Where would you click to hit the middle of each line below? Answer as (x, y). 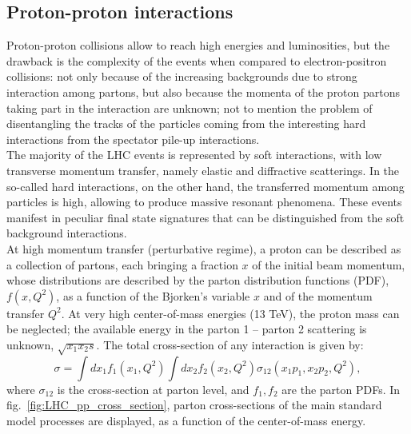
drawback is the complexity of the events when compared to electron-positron (197, 60)
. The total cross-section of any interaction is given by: (230, 344)
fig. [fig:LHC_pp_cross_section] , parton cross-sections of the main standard (194, 405)
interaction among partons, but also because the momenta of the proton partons (204, 92)
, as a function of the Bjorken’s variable (153, 295)
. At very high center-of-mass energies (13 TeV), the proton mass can (230, 313)
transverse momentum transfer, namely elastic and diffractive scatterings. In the (203, 170)
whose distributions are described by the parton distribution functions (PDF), (198, 280)
